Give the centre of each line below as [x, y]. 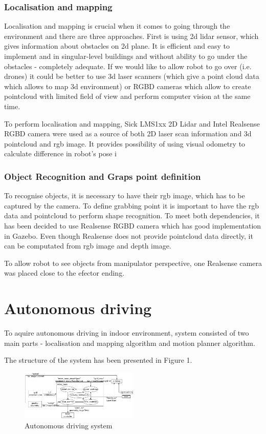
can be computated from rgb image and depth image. [88, 246]
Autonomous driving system [69, 425]
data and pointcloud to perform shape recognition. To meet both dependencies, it [132, 215]
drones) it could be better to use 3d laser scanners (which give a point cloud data [132, 76]
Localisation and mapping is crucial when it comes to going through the [117, 26]
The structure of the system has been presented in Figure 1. [98, 360]
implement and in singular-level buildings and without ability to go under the [126, 56]
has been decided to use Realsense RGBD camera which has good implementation [133, 225]
